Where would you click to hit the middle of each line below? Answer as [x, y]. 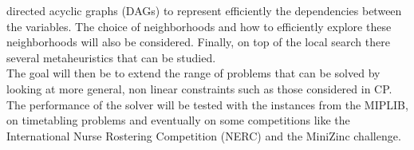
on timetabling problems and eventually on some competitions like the [178, 120]
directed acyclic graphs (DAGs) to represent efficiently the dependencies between [204, 10]
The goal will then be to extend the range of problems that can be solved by [193, 73]
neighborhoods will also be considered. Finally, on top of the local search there [198, 42]
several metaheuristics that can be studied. [111, 57]
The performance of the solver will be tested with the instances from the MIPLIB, [207, 104]
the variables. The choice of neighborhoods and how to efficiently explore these [199, 26]
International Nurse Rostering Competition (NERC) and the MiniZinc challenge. [204, 135]
